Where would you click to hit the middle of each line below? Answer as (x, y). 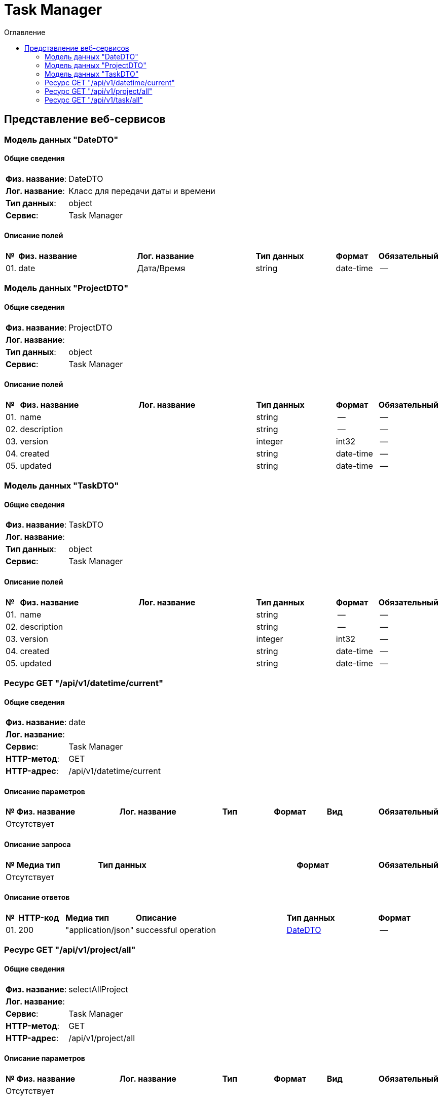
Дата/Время (161, 268)
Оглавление (25, 32)
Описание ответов (37, 897)
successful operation (176, 930)
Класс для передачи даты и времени (142, 191)
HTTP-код (39, 917)
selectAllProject (98, 989)
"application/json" (100, 930)
